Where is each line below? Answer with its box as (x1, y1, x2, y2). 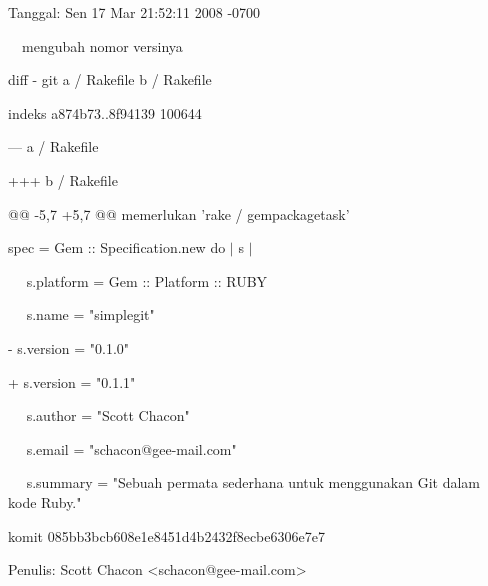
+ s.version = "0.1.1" (8, 371, 136, 392)
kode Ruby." (8, 491, 82, 512)
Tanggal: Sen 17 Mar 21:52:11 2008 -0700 (8, 2, 261, 22)
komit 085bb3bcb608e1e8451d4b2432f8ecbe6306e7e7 (8, 525, 325, 546)
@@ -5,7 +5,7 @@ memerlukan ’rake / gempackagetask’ (8, 203, 350, 224)
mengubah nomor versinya (22, 35, 183, 56)
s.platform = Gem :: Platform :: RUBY (26, 270, 268, 291)
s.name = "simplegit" (26, 304, 155, 325)
